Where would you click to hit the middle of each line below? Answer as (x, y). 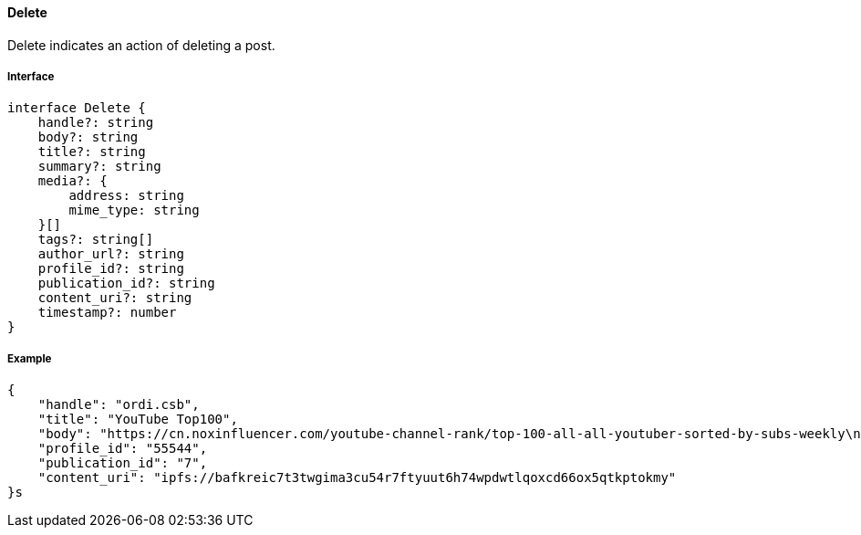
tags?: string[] (96, 240)
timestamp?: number (107, 313)
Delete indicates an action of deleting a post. (141, 45)
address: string (126, 196)
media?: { (73, 181)
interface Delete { (77, 108)
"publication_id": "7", (123, 463)
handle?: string (96, 123)
